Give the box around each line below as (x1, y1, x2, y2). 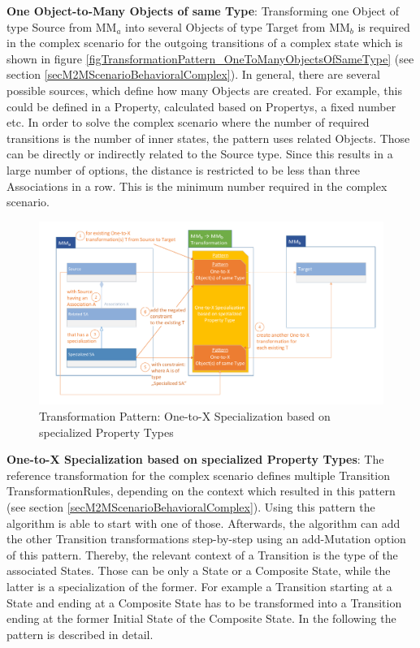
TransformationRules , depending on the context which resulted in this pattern (6, 482, 396, 499)
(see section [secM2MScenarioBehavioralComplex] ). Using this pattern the (6, 498, 375, 515)
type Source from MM (6, 18, 117, 35)
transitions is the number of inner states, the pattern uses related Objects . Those (6, 129, 410, 146)
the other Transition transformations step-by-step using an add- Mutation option (6, 530, 406, 547)
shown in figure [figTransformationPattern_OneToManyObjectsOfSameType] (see (6, 50, 414, 67)
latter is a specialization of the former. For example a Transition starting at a (6, 577, 392, 594)
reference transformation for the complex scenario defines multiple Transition (6, 466, 390, 483)
